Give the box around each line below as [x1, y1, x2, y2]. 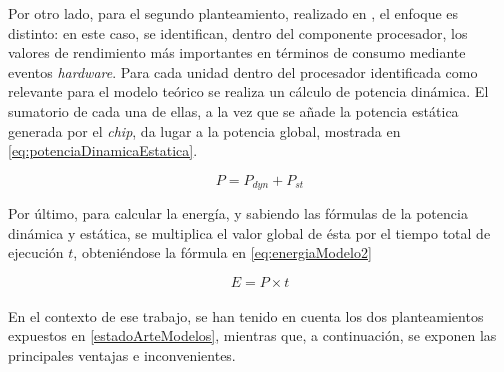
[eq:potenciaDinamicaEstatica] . [8, 140, 198, 161]
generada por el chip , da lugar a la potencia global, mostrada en [8, 120, 401, 141]
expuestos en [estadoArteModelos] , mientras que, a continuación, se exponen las [8, 325, 497, 346]
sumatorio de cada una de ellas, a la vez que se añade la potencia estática [8, 100, 459, 121]
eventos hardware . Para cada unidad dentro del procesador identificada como [8, 61, 478, 82]
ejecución [8, 242, 64, 263]
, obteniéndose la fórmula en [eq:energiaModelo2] [73, 242, 372, 263]
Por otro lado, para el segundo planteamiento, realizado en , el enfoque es [8, 3, 459, 23]
